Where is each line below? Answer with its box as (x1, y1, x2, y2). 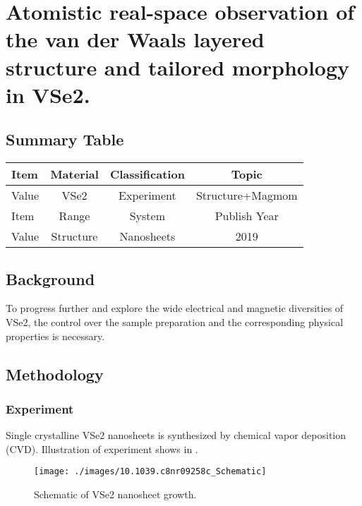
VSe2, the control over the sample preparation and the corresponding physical (6, 314, 344, 329)
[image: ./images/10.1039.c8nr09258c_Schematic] (34, 466, 267, 477)
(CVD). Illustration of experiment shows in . (6, 441, 198, 456)
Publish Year (215, 207, 279, 224)
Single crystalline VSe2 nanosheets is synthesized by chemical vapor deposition (6, 428, 346, 442)
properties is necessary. (6, 328, 105, 343)
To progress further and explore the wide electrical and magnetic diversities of (6, 301, 344, 315)
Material (50, 166, 99, 183)
